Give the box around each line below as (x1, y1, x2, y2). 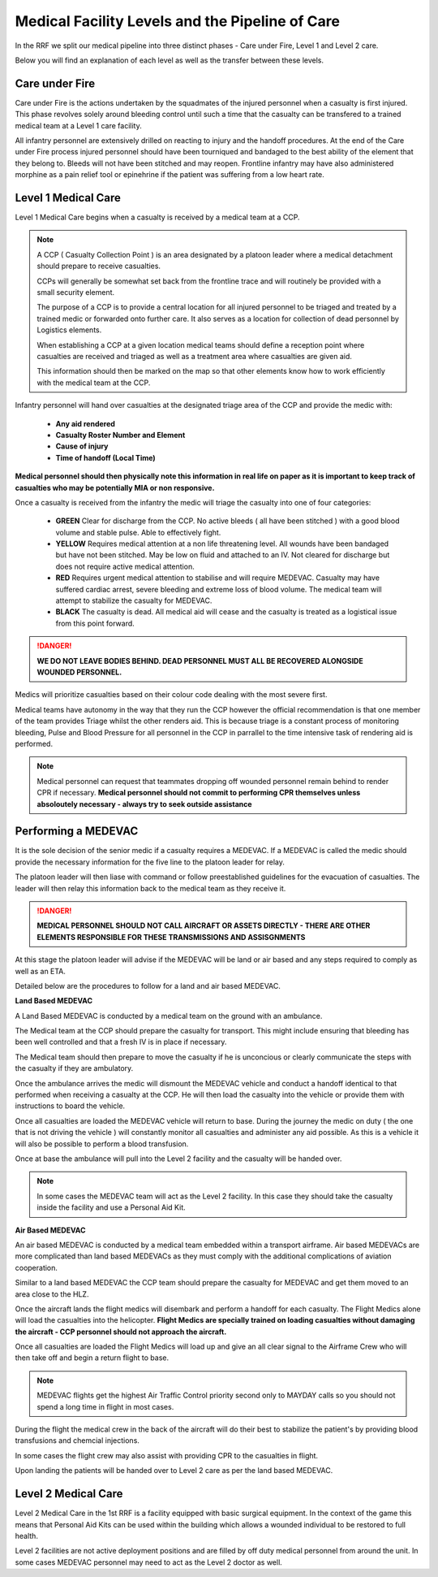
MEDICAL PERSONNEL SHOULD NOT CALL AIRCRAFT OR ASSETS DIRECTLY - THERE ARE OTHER (36, 921, 371, 930)
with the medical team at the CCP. (36, 378, 151, 388)
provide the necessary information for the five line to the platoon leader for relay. (15, 857, 286, 867)
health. (15, 1531, 38, 1540)
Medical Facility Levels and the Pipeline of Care (15, 12, 341, 30)
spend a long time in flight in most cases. (36, 1402, 174, 1411)
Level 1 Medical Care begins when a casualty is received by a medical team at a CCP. (15, 212, 300, 223)
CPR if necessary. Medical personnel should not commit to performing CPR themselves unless (36, 788, 361, 798)
